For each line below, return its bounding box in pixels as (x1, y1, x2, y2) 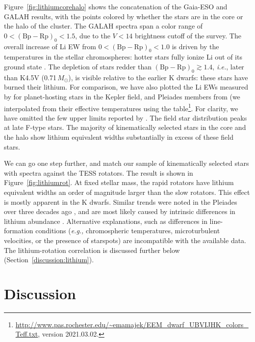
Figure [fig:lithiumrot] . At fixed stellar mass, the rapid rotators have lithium (4, 177, 234, 187)
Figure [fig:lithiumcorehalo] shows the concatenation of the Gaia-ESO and (4, 1, 228, 11)
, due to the (75, 30, 110, 40)
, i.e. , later (212, 61, 244, 71)
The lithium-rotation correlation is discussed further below (4, 245, 180, 255)
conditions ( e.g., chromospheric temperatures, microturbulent (35, 225, 220, 236)
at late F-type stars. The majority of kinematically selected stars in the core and (4, 122, 246, 132)
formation (4, 225, 33, 236)
